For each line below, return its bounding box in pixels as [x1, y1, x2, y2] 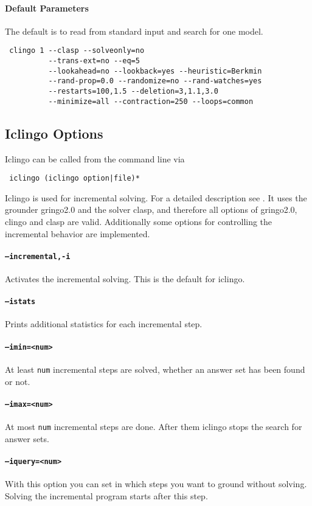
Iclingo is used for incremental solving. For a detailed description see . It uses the [5, 191, 307, 204]
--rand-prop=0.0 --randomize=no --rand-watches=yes [48, 77, 262, 86]
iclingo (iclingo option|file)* [9, 174, 140, 183]
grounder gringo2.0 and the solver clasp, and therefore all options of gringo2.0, [5, 203, 297, 216]
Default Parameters [5, 1, 89, 14]
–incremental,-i [5, 252, 71, 261]
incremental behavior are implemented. [5, 227, 150, 240]
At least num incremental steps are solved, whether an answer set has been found [5, 362, 305, 375]
